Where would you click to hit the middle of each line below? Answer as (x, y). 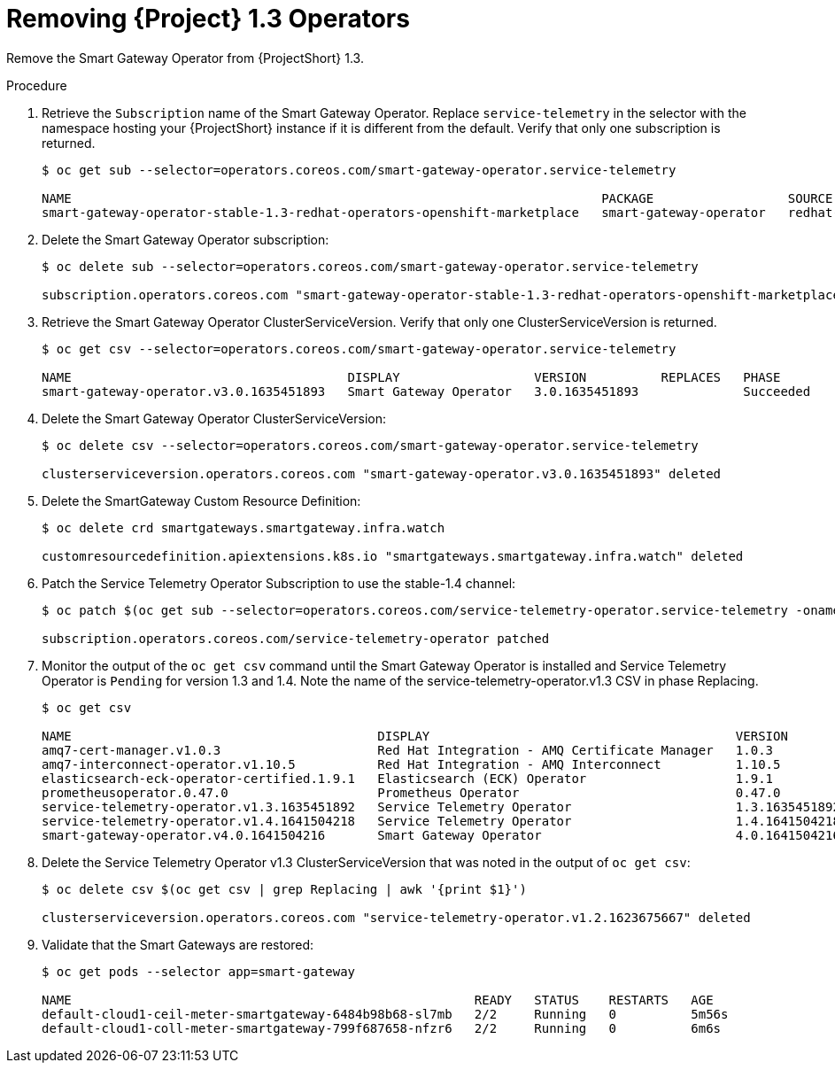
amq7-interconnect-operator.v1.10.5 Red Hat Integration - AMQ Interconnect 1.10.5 (411, 764)
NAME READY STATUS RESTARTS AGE (378, 1000)
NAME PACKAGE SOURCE (437, 198)
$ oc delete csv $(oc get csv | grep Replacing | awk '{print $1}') (284, 889)
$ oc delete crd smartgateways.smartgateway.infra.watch (244, 527)
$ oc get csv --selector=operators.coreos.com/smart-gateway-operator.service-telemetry (359, 349)
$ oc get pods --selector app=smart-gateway (199, 971)
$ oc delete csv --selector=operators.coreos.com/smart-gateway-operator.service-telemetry (370, 445)
